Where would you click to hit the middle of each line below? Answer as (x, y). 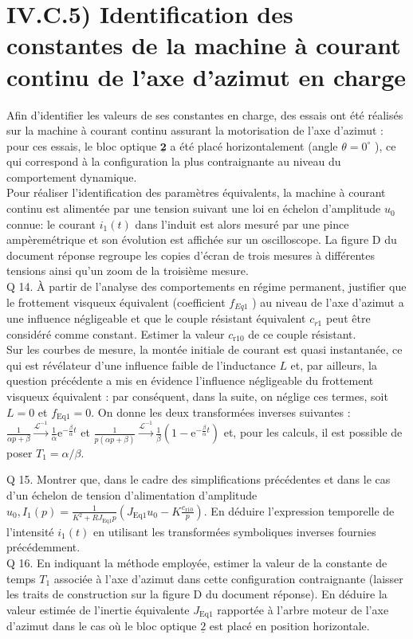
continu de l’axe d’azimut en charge (206, 76)
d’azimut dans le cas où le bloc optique (102, 626)
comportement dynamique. (72, 176)
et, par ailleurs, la (334, 365)
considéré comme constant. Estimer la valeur (116, 333)
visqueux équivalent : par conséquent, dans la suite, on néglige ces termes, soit (197, 396)
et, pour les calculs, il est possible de (313, 432)
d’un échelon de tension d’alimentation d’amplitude (132, 494)
